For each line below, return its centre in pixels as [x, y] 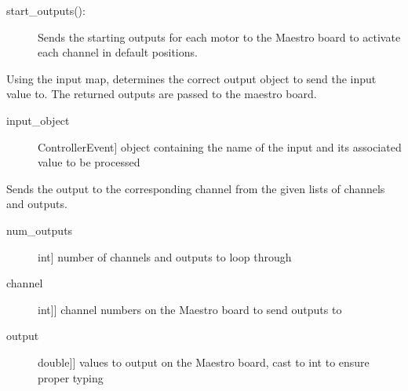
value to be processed [89, 162]
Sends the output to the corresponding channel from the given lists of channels [196, 188]
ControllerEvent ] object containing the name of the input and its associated [220, 146]
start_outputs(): [46, 10]
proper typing [71, 377]
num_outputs [40, 230]
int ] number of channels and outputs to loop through [165, 256]
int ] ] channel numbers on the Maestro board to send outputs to [190, 309]
